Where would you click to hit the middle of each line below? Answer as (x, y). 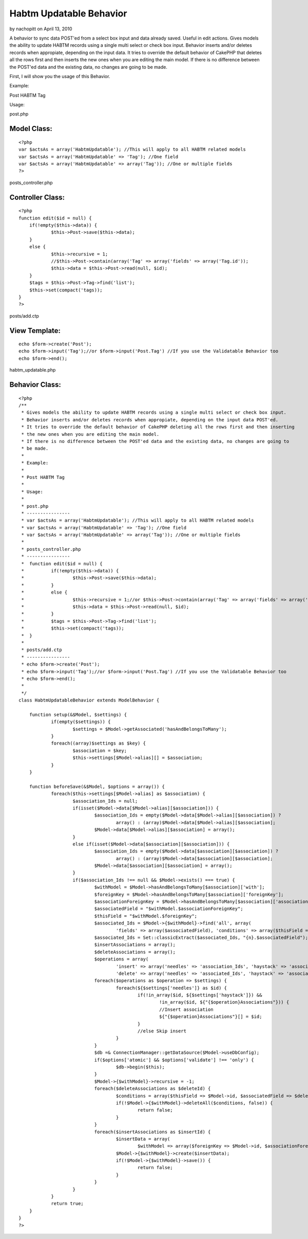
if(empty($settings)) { (81, 722)
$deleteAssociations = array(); (135, 952)
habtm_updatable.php (33, 370)
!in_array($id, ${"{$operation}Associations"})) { (224, 1002)
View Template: (35, 331)
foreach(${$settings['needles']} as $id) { (171, 988)
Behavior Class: (35, 385)
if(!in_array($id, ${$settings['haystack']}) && (200, 995)
